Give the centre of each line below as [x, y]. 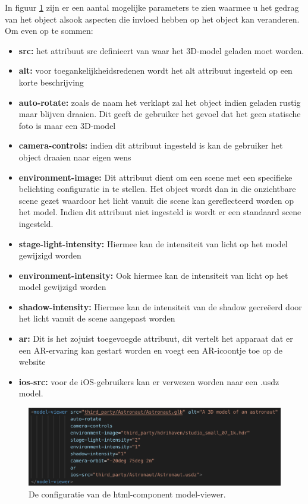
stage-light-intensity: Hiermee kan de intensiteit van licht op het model [153, 243]
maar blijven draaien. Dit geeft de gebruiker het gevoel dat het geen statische [160, 114]
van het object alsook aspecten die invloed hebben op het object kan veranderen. [152, 19]
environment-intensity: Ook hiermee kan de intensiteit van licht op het [153, 275]
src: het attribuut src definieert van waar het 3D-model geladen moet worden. [161, 50]
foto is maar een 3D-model [67, 125]
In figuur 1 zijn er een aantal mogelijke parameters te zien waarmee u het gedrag [152, 7]
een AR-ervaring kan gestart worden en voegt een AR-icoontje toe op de [150, 350]
